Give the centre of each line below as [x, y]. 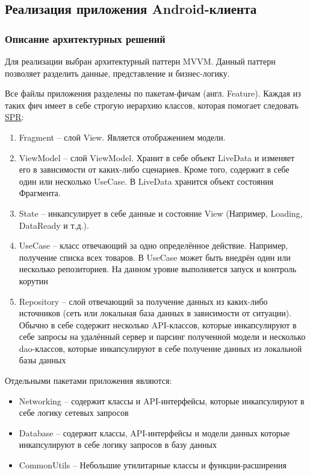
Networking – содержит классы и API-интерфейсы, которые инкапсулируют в [162, 400]
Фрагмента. [40, 193]
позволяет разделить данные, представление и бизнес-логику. [117, 73]
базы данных [42, 360]
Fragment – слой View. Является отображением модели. [122, 137]
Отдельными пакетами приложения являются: [88, 381]
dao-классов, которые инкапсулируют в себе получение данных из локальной [160, 348]
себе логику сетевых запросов [74, 413]
